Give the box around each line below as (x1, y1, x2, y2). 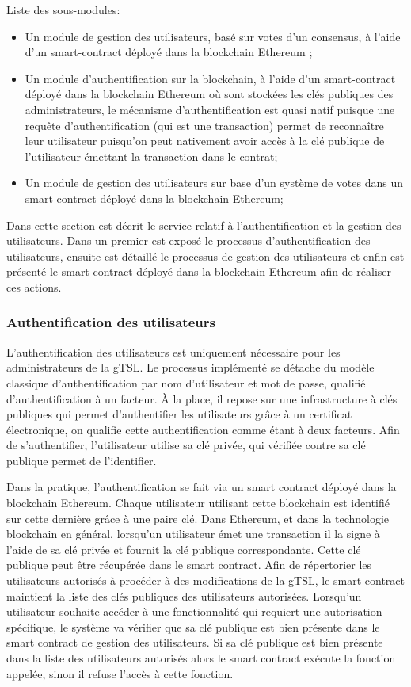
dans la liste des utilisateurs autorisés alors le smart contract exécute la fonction (6, 650, 396, 666)
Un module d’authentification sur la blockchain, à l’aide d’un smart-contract (25, 70, 396, 86)
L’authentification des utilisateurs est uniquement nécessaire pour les (6, 343, 341, 360)
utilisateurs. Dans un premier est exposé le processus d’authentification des (6, 232, 371, 249)
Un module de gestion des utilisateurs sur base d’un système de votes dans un (25, 174, 403, 191)
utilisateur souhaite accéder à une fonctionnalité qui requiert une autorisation (6, 603, 382, 620)
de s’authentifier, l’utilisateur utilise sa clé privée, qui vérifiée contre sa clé (6, 437, 366, 453)
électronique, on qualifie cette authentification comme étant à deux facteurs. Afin (6, 421, 400, 437)
